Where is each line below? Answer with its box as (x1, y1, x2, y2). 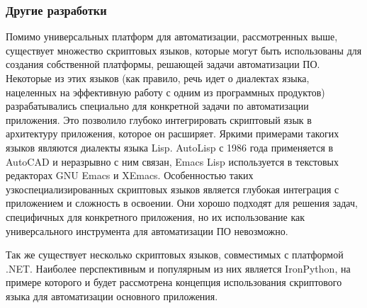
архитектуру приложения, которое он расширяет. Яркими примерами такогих (6, 126, 339, 141)
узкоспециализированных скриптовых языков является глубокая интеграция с (6, 181, 339, 196)
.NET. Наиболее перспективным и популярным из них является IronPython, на (6, 261, 351, 275)
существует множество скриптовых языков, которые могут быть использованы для (6, 42, 362, 57)
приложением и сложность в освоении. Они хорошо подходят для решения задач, (6, 195, 358, 210)
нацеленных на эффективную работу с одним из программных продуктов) (6, 84, 325, 99)
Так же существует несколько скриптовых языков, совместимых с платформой (6, 247, 344, 262)
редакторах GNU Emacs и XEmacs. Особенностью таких (6, 168, 254, 183)
